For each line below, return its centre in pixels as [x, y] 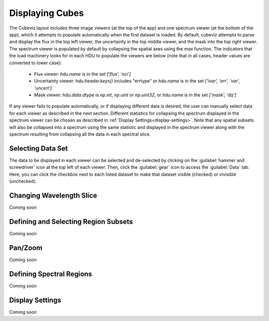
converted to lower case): [36, 63]
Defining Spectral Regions [51, 274]
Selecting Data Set [39, 148]
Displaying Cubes [47, 13]
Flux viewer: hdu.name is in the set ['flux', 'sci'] [83, 74]
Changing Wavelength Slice [53, 195]
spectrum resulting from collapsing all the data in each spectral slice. [80, 134]
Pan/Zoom [26, 247]
